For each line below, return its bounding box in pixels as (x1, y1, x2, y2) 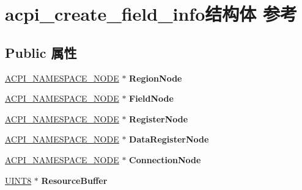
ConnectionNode (129, 153, 201, 166)
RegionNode (129, 71, 182, 84)
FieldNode (129, 92, 174, 105)
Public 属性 (5, 43, 77, 62)
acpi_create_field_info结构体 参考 (5, 1, 297, 26)
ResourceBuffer (41, 174, 108, 186)
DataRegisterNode (129, 133, 209, 146)
